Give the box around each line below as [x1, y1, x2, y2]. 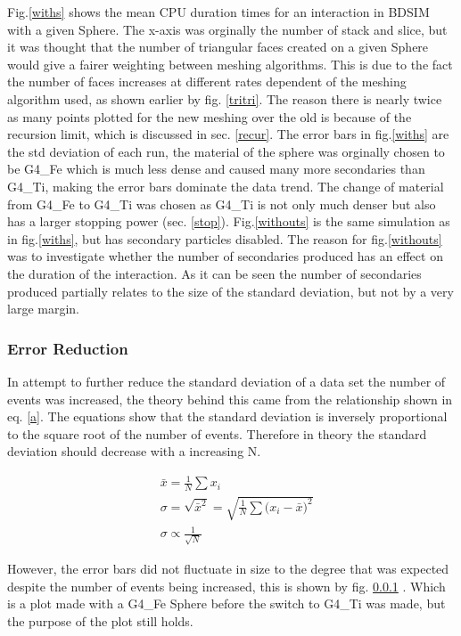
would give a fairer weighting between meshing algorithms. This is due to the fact [7, 54, 453, 73]
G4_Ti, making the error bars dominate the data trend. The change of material [7, 176, 444, 195]
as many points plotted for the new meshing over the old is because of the [7, 107, 412, 126]
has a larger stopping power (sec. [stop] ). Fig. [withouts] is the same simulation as [7, 212, 450, 231]
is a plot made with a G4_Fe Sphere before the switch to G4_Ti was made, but [7, 594, 446, 613]
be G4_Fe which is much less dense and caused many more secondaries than [7, 159, 425, 178]
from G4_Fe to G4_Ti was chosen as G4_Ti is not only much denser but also [7, 194, 436, 213]
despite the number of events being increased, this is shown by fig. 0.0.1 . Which [7, 576, 446, 595]
